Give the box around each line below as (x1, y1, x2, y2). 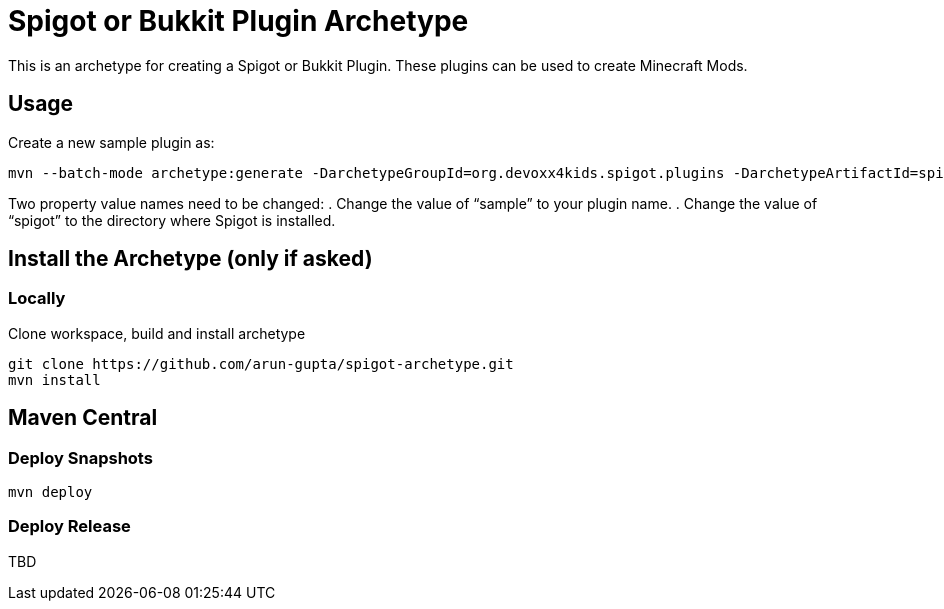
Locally (8, 288, 66, 309)
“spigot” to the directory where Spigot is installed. (8, 211, 336, 229)
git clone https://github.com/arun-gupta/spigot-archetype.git (8, 355, 514, 372)
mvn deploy (8, 484, 93, 501)
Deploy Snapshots (8, 447, 153, 468)
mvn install (8, 371, 101, 388)
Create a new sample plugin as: (8, 133, 215, 151)
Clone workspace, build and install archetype (8, 324, 306, 342)
